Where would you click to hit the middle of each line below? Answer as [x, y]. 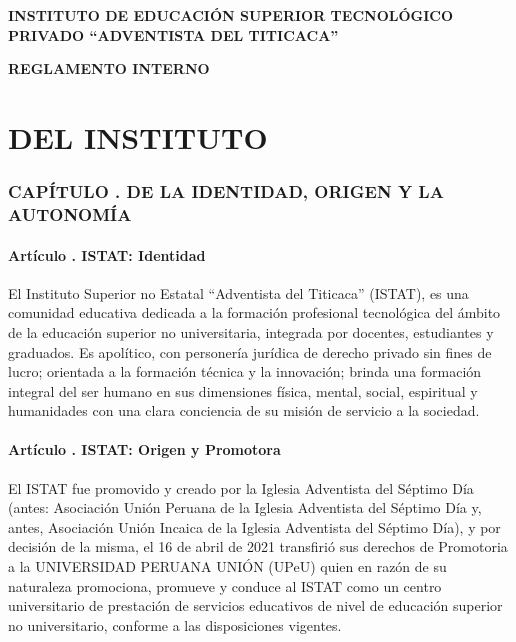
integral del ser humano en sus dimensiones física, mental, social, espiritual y [243, 390]
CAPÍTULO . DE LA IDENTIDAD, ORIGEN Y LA [226, 191]
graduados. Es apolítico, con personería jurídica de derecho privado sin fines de [250, 351]
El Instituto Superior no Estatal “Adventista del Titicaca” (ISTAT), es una [238, 292]
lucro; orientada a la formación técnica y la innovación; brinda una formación [245, 371]
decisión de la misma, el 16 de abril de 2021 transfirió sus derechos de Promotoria [258, 546]
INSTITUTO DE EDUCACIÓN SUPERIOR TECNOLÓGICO [231, 15]
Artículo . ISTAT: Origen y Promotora [144, 449]
